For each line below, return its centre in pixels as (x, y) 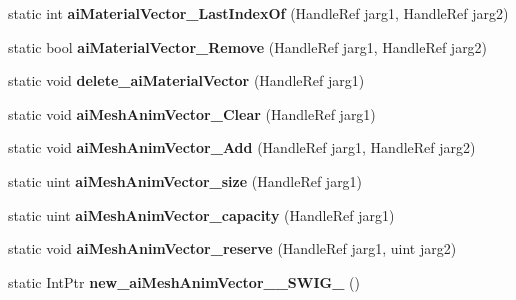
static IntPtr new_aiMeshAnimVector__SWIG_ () (184, 281)
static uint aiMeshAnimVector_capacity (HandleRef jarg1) (201, 214)
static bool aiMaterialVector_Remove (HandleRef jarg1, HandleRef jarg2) (248, 46)
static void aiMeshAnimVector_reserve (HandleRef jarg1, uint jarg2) (232, 248)
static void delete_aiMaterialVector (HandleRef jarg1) (186, 80)
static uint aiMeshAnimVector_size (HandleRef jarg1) (185, 180)
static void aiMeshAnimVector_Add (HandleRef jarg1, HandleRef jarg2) (242, 147)
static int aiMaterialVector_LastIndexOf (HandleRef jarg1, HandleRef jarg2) (258, 13)
